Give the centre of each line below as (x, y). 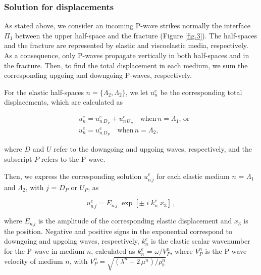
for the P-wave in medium (44, 251)
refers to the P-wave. (73, 158)
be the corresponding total (201, 92)
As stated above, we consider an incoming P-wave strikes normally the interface (127, 26)
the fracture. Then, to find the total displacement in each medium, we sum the (126, 65)
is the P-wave (226, 251)
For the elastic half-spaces (44, 92)
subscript (18, 158)
